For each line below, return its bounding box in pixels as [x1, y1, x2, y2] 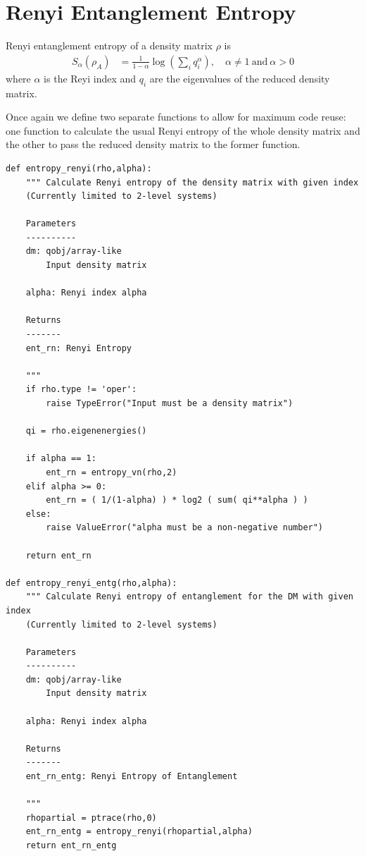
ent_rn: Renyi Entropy [25, 343, 132, 353]
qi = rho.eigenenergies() [25, 426, 147, 436]
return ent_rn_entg [25, 840, 117, 851]
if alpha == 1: [25, 453, 96, 464]
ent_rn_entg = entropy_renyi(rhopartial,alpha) [25, 826, 253, 837]
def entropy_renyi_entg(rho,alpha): [6, 577, 177, 588]
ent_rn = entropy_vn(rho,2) [46, 467, 177, 477]
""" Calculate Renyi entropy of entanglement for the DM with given [25, 592, 353, 602]
